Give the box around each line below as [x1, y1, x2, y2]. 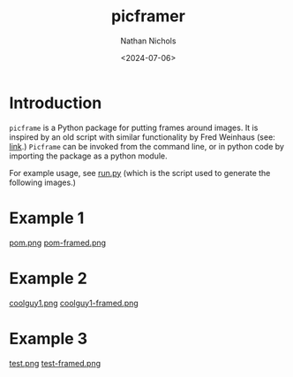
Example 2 [9, 268, 88, 289]
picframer [111, 6, 185, 27]
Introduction [9, 93, 102, 112]
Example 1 [9, 208, 85, 227]
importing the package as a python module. [9, 150, 168, 161]
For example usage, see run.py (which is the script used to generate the [9, 167, 271, 178]
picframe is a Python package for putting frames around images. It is [9, 122, 259, 133]
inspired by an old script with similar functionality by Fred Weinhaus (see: [9, 131, 275, 142]
